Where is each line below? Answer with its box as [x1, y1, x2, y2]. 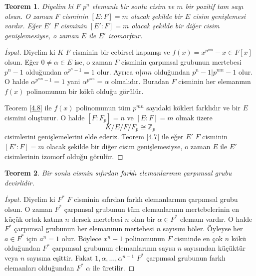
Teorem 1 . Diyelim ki [4, 1, 73, 11]
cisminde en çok [174, 233, 223, 243]
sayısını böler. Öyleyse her [163, 223, 243, 234]
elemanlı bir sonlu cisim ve [92, 1, 175, 11]
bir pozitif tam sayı [185, 1, 244, 11]
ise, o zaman [74, 56, 112, 67]
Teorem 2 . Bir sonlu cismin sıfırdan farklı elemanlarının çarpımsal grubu [4, 168, 232, 178]
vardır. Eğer [4, 20, 41, 31]
